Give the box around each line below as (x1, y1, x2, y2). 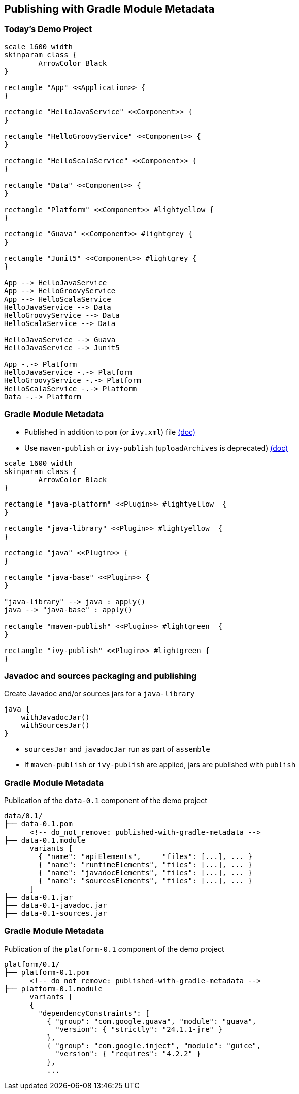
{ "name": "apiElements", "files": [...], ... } (38, 852, 252, 861)
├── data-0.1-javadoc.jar (4, 901, 107, 910)
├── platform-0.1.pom (4, 968, 90, 977)
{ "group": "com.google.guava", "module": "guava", (47, 1017, 257, 1025)
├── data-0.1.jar (4, 893, 73, 902)
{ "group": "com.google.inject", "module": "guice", (47, 1041, 261, 1050)
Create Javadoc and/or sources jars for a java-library (4, 689, 195, 698)
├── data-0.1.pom (4, 820, 73, 829)
